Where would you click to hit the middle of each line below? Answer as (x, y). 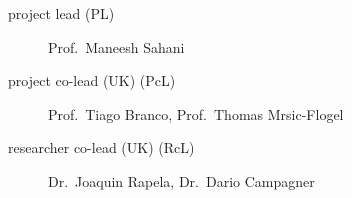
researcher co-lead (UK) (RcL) (101, 147)
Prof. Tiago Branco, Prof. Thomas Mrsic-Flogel (196, 113)
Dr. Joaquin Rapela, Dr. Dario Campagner (181, 180)
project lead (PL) (61, 13)
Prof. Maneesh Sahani (116, 46)
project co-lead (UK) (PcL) (92, 80)
